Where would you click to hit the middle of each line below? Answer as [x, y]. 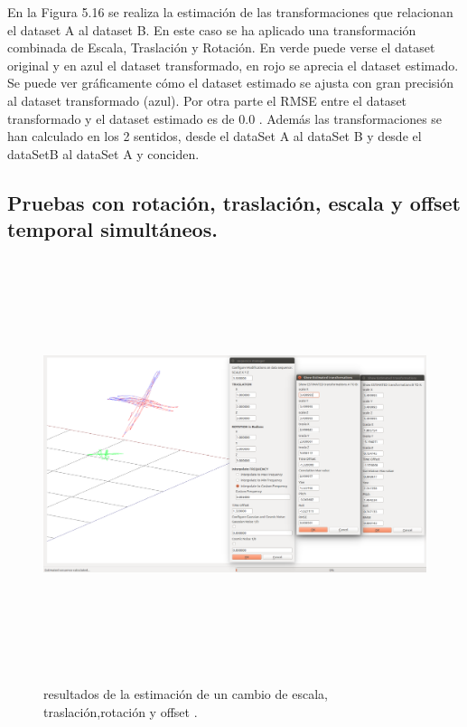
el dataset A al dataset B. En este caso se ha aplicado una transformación [212, 29]
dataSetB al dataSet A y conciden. [103, 153]
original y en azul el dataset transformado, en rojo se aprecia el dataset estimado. [233, 65]
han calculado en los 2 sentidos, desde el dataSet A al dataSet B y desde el [215, 136]
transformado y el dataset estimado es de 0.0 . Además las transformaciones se [225, 118]
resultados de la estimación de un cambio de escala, [186, 694]
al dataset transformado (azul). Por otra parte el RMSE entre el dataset [207, 100]
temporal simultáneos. [112, 229]
